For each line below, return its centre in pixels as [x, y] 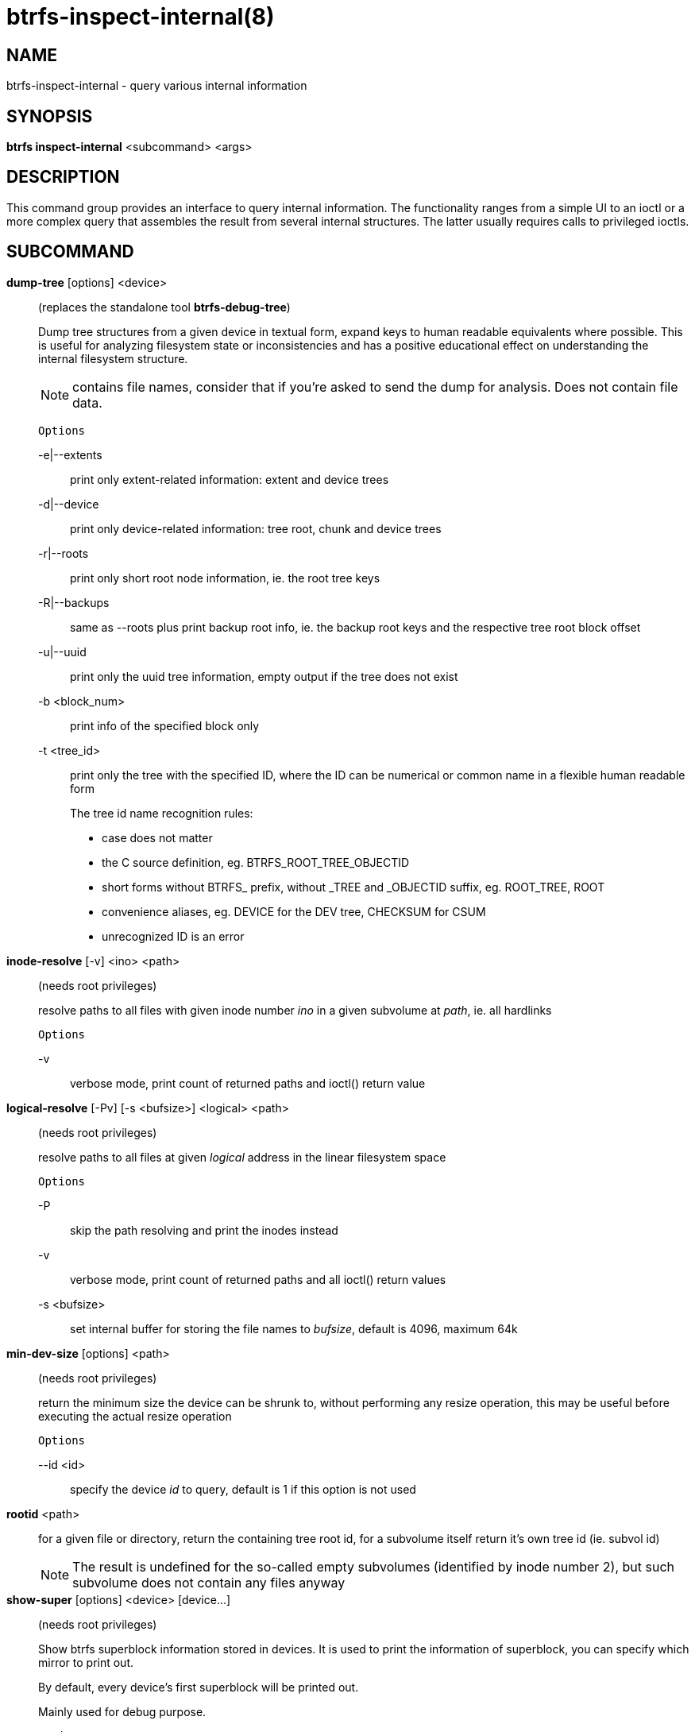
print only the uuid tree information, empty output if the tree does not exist [264, 676]
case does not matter [157, 837]
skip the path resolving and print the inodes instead [204, 1230]
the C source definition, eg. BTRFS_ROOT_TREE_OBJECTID [256, 862]
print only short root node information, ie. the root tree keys [225, 578]
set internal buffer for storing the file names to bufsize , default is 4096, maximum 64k [294, 1328]
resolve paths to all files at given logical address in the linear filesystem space [242, 1157]
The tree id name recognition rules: [162, 813]
